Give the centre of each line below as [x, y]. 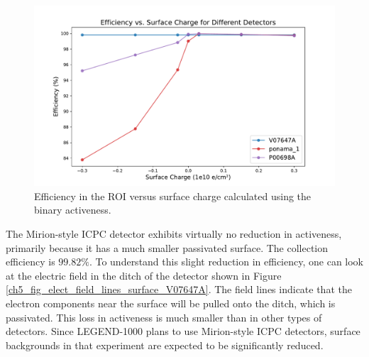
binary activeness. [73, 210]
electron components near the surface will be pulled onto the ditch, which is [171, 303]
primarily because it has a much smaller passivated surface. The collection [167, 247]
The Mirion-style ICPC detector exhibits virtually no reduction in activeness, [174, 234]
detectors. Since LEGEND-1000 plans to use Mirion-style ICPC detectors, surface [183, 331]
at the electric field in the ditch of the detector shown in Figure [144, 275]
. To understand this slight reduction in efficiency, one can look [226, 262]
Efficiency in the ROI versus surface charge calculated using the [173, 196]
